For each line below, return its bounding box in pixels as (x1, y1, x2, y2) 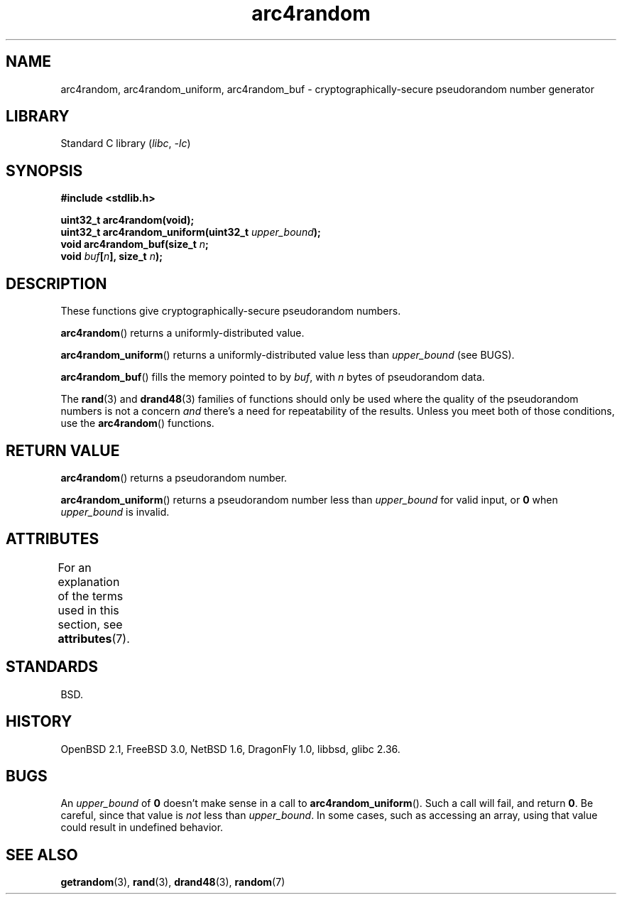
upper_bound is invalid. (60, 505, 170, 518)
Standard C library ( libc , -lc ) (60, 137, 191, 150)
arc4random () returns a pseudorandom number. (60, 471, 288, 484)
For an (58, 560, 92, 575)
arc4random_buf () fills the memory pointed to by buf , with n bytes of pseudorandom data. (60, 371, 485, 384)
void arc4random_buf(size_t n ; (60, 238, 209, 251)
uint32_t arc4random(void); (60, 214, 195, 227)
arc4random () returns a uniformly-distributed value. (60, 327, 305, 340)
